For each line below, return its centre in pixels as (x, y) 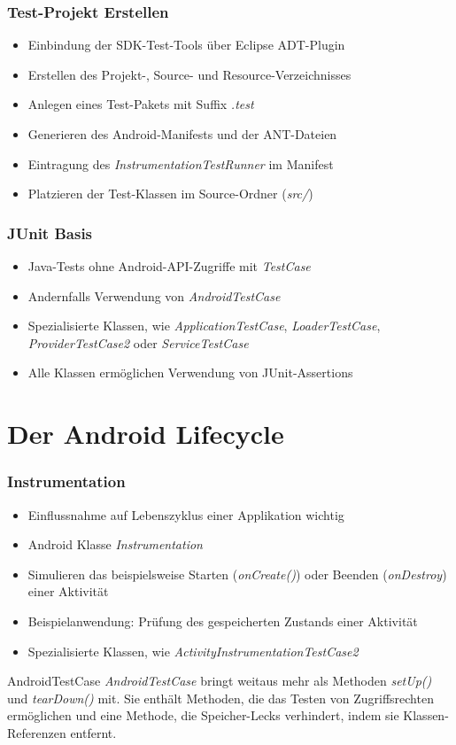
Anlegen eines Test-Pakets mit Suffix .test (141, 104)
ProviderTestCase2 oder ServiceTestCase (138, 342)
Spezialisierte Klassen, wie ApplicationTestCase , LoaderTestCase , (204, 326)
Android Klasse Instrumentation (115, 544)
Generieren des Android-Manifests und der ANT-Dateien (182, 134)
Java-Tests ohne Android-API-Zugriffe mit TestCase (169, 266)
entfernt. (93, 732)
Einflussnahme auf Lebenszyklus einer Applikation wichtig (186, 514)
